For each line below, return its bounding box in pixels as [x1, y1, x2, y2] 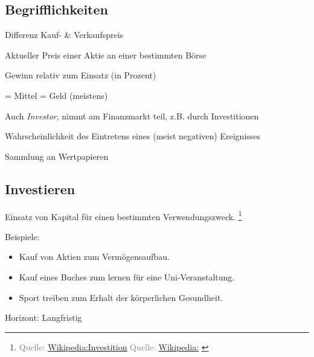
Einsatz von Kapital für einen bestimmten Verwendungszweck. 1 [5, 208, 242, 223]
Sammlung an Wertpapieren [5, 150, 109, 162]
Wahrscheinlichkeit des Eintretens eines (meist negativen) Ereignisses [5, 130, 261, 142]
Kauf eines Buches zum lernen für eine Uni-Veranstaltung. [19, 271, 235, 283]
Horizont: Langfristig [5, 311, 82, 324]
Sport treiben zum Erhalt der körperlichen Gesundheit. [19, 291, 223, 303]
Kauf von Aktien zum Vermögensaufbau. [19, 250, 170, 263]
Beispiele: [5, 230, 40, 242]
